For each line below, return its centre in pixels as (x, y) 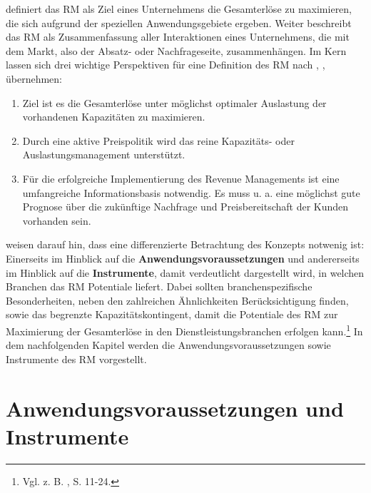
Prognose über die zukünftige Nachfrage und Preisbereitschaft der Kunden (185, 207)
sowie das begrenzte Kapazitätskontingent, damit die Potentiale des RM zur (172, 314)
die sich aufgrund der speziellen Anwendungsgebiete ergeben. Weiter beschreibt (179, 22)
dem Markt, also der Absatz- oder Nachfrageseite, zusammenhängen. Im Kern (176, 50)
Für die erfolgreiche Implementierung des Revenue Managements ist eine (181, 178)
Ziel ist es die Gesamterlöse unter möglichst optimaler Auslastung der (174, 102)
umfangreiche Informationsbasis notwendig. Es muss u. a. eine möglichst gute (191, 192)
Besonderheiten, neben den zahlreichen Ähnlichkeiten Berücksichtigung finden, (177, 300)
